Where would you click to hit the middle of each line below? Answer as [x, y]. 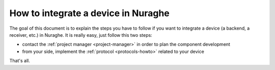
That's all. [20, 61]
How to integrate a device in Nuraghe [90, 13]
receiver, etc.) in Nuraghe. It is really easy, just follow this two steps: [81, 35]
